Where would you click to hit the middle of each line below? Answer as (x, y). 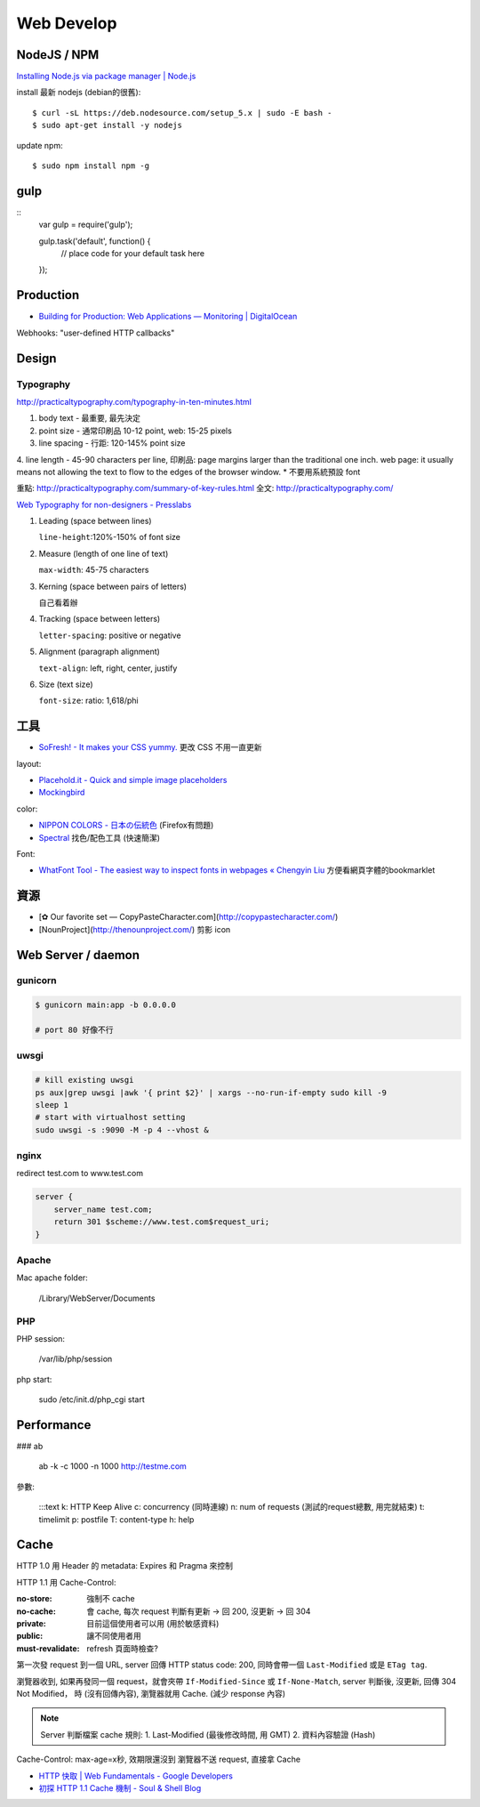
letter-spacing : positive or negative (110, 635)
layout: (29, 763)
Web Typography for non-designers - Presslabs (104, 504)
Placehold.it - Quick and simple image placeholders (133, 780)
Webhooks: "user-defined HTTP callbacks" (96, 333)
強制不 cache (111, 1599)
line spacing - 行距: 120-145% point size (112, 443)
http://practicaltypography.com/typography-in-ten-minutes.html (134, 401)
